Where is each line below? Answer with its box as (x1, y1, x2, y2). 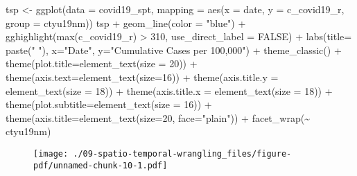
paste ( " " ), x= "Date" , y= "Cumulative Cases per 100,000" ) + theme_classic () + (6, 42, 342, 57)
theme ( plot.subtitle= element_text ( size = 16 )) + (6, 97, 212, 112)
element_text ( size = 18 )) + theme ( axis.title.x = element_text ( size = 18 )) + (6, 83, 333, 98)
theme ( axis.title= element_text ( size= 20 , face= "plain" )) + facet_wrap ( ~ (6, 110, 310, 125)
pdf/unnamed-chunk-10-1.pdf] (33, 160, 168, 170)
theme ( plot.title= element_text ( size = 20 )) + (6, 56, 198, 71)
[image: (33, 148, 69, 159)
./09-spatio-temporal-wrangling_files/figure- (73, 148, 292, 159)
